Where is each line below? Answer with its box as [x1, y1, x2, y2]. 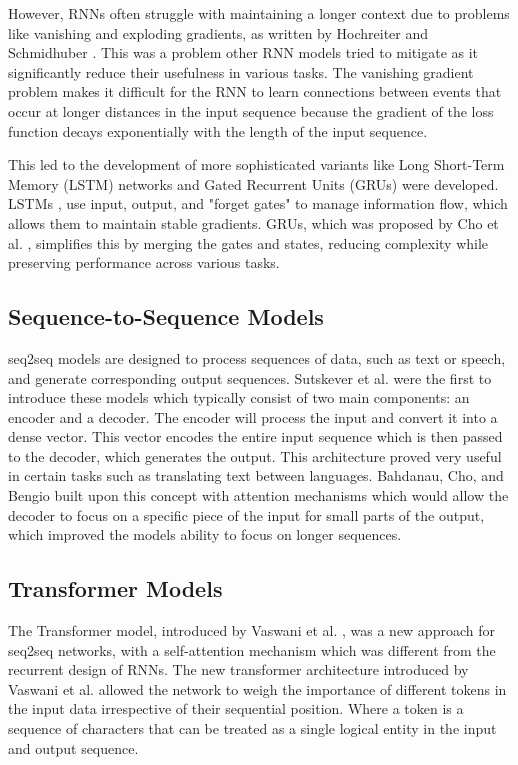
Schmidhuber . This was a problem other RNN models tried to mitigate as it [8, 42, 479, 63]
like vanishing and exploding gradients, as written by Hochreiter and [8, 22, 429, 43]
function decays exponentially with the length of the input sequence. [8, 120, 428, 141]
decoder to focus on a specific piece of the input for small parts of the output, [8, 504, 485, 525]
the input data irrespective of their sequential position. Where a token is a [8, 698, 464, 719]
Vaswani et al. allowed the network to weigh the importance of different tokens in [8, 678, 507, 699]
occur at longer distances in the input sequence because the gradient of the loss [8, 100, 494, 121]
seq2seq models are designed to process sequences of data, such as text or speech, [8, 347, 506, 368]
